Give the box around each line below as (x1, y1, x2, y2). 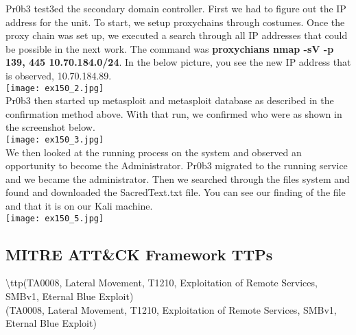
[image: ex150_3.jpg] (5, 135, 104, 145)
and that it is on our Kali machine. (5, 199, 153, 213)
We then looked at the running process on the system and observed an (5, 145, 302, 159)
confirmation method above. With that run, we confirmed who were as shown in (5, 106, 342, 121)
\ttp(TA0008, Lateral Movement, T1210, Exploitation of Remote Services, (5, 275, 318, 290)
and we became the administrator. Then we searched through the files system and (5, 171, 350, 186)
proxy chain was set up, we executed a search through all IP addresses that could (5, 28, 348, 42)
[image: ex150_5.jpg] (5, 213, 104, 223)
